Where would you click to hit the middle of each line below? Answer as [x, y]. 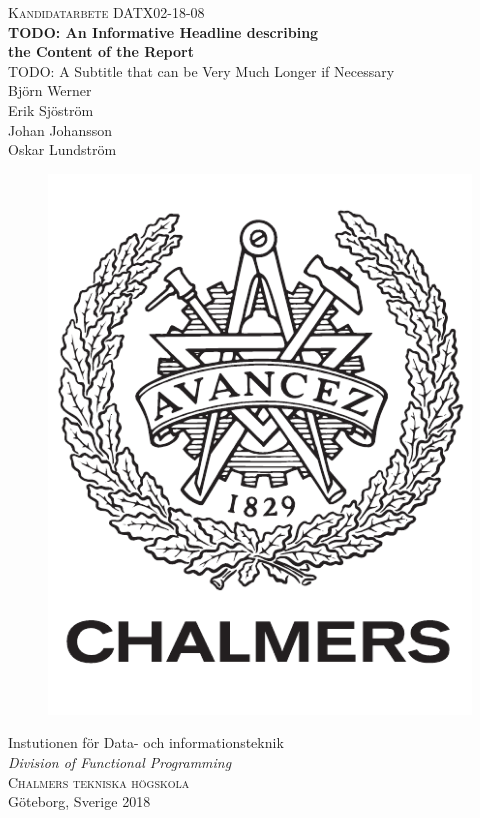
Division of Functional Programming [120, 762]
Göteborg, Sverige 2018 [79, 801]
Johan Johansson [60, 129]
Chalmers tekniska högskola [99, 781]
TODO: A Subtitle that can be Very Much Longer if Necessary [201, 70]
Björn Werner [50, 90]
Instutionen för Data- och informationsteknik [146, 742]
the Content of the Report [101, 51]
